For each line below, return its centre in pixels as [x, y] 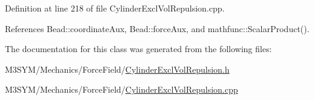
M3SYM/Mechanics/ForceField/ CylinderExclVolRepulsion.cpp [122, 89]
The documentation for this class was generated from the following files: [139, 49]
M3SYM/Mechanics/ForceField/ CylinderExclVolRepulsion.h [117, 69]
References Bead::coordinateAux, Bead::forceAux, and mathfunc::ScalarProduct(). [157, 28]
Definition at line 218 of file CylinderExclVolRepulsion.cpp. [115, 8]
